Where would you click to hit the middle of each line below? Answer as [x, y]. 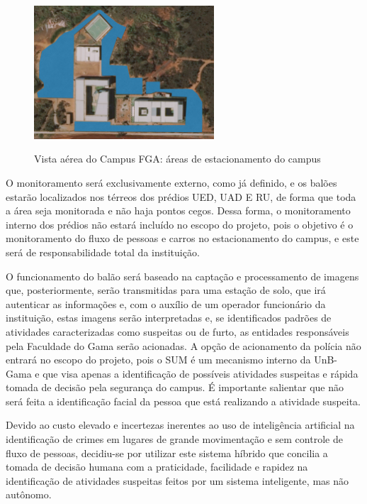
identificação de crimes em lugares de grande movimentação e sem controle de [174, 439]
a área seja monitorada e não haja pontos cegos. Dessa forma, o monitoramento [178, 210]
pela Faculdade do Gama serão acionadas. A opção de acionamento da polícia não [183, 345]
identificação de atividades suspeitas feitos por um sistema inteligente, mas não [177, 480]
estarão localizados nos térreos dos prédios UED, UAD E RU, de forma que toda [181, 196]
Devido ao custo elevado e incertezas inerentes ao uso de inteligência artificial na [180, 425]
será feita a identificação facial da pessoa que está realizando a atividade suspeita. [183, 401]
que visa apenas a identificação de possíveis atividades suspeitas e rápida [201, 373]
